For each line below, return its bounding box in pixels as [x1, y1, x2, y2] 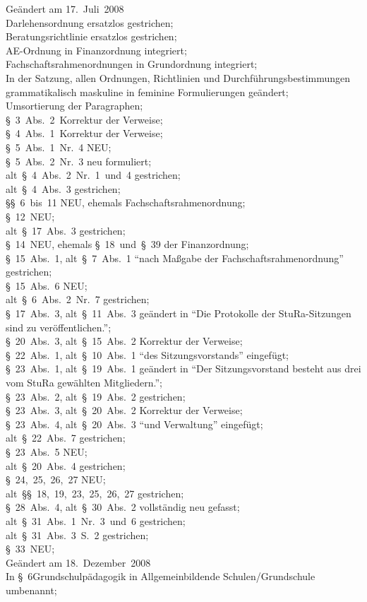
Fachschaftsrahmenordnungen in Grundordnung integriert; [6, 57, 258, 71]
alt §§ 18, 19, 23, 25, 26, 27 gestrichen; [6, 485, 184, 500]
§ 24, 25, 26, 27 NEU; [6, 472, 106, 487]
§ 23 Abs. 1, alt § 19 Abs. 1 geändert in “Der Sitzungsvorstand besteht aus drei [6, 361, 361, 376]
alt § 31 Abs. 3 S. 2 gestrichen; [6, 527, 149, 542]
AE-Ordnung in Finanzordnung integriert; [6, 42, 187, 57]
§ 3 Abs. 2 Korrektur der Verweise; [6, 112, 163, 126]
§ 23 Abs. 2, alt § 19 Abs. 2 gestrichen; [6, 389, 186, 403]
